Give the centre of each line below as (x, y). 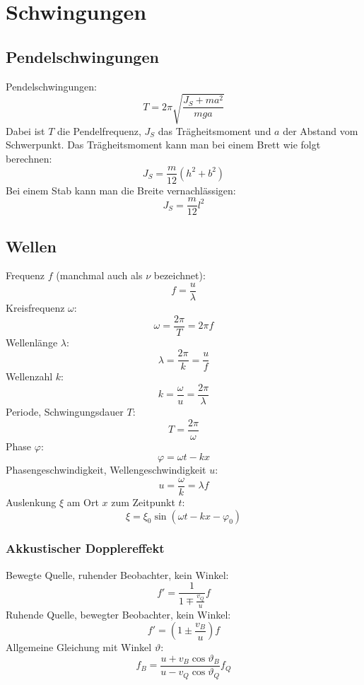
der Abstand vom (321, 130)
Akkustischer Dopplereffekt (85, 548)
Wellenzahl (29, 376)
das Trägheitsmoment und (215, 130)
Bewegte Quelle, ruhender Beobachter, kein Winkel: (117, 574)
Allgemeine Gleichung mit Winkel (79, 647)
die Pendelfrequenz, (99, 130)
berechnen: (29, 158)
